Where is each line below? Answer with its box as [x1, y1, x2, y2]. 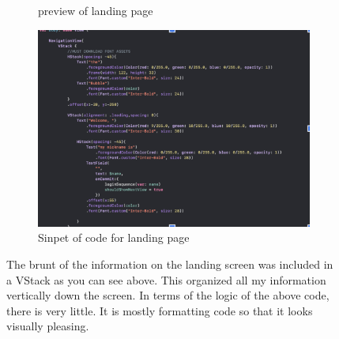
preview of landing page [38, 2, 153, 18]
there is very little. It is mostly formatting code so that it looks [6, 302, 313, 318]
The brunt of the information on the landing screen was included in [6, 256, 333, 273]
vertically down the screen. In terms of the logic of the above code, [6, 287, 330, 303]
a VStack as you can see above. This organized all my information [6, 271, 326, 288]
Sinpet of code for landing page [38, 229, 190, 246]
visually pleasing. [6, 318, 89, 334]
